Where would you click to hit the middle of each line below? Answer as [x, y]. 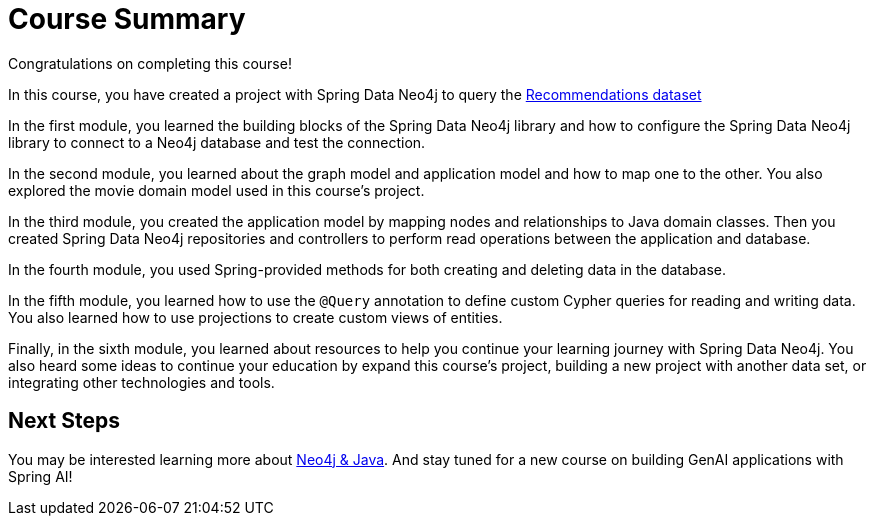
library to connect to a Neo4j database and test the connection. [217, 142]
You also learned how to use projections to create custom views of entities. [255, 317]
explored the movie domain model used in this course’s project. [216, 190]
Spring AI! [40, 476]
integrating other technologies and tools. [141, 382]
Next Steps [64, 421]
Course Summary [127, 19]
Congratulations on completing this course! [150, 63]
